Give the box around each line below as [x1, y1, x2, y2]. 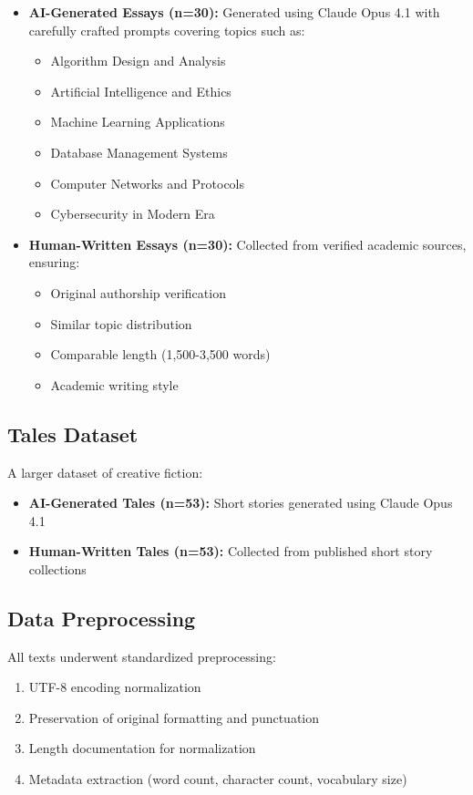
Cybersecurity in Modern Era [50, 204, 215, 223]
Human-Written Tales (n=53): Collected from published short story [28, 542, 433, 561]
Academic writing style [50, 375, 179, 394]
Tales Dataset [7, 419, 139, 448]
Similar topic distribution [50, 314, 192, 333]
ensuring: [28, 253, 80, 272]
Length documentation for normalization [28, 738, 256, 758]
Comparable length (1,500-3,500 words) [50, 345, 271, 364]
